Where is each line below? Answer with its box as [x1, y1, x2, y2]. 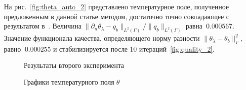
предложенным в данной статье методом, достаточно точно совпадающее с [4, 11, 230, 21]
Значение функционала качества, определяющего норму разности [4, 33, 200, 43]
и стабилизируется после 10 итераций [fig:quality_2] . [53, 43, 215, 54]
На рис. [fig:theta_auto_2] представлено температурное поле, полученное [4, 1, 229, 11]
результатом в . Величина [4, 21, 82, 31]
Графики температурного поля [24, 77, 114, 87]
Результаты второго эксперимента [24, 60, 124, 70]
